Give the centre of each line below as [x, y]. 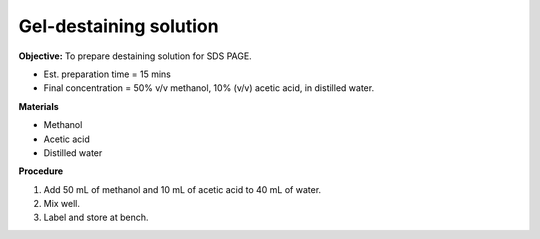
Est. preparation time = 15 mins [107, 74]
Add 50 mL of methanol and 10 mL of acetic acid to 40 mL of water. [182, 189]
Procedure [41, 171]
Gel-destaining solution [118, 26]
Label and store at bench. [96, 217]
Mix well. [61, 204]
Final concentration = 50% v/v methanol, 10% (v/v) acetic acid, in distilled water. [209, 88]
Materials [38, 106]
